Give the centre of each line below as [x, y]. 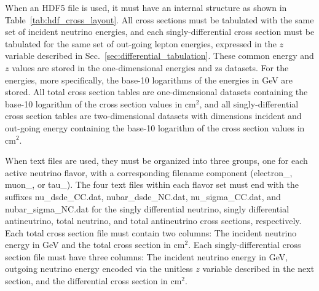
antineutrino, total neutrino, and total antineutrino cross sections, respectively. [153, 221]
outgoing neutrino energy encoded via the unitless [99, 269]
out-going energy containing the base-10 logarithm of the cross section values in [155, 127]
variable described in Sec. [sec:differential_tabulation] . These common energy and [159, 56]
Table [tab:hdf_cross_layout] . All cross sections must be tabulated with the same [159, 19]
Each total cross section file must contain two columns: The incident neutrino [151, 232]
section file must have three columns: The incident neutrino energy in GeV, [147, 256]
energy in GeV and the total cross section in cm [95, 245]
